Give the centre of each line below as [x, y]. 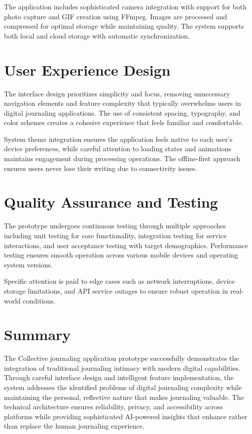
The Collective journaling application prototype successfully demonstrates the [122, 358]
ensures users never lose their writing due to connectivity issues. [101, 168]
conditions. [39, 300]
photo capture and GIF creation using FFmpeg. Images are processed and [116, 16]
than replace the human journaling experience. [74, 426]
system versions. [28, 264]
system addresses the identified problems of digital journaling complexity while [123, 387]
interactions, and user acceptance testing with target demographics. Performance [126, 245]
